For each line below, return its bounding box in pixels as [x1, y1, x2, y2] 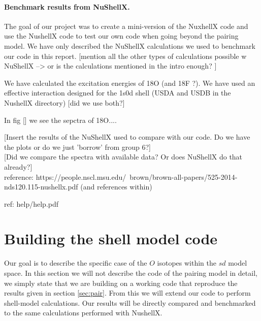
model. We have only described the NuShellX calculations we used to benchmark [4, 40, 255, 51]
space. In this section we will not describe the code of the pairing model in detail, [4, 268, 257, 278]
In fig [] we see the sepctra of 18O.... [4, 114, 117, 125]
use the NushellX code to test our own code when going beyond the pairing [4, 30, 239, 41]
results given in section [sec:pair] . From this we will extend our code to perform [4, 287, 251, 298]
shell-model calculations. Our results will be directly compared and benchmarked [4, 297, 256, 308]
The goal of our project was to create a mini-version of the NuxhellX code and [4, 20, 248, 31]
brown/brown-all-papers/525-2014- [129, 171, 238, 182]
